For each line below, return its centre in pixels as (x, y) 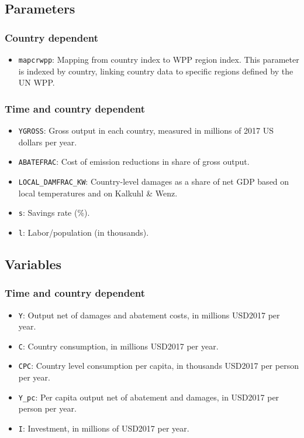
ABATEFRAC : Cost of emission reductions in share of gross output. (134, 162)
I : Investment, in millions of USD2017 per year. (104, 428)
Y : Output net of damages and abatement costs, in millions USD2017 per (149, 315)
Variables (33, 264)
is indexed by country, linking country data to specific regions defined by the (156, 71)
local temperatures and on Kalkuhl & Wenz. (98, 193)
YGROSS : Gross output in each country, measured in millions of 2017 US (146, 130)
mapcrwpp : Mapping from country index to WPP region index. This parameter (159, 59)
